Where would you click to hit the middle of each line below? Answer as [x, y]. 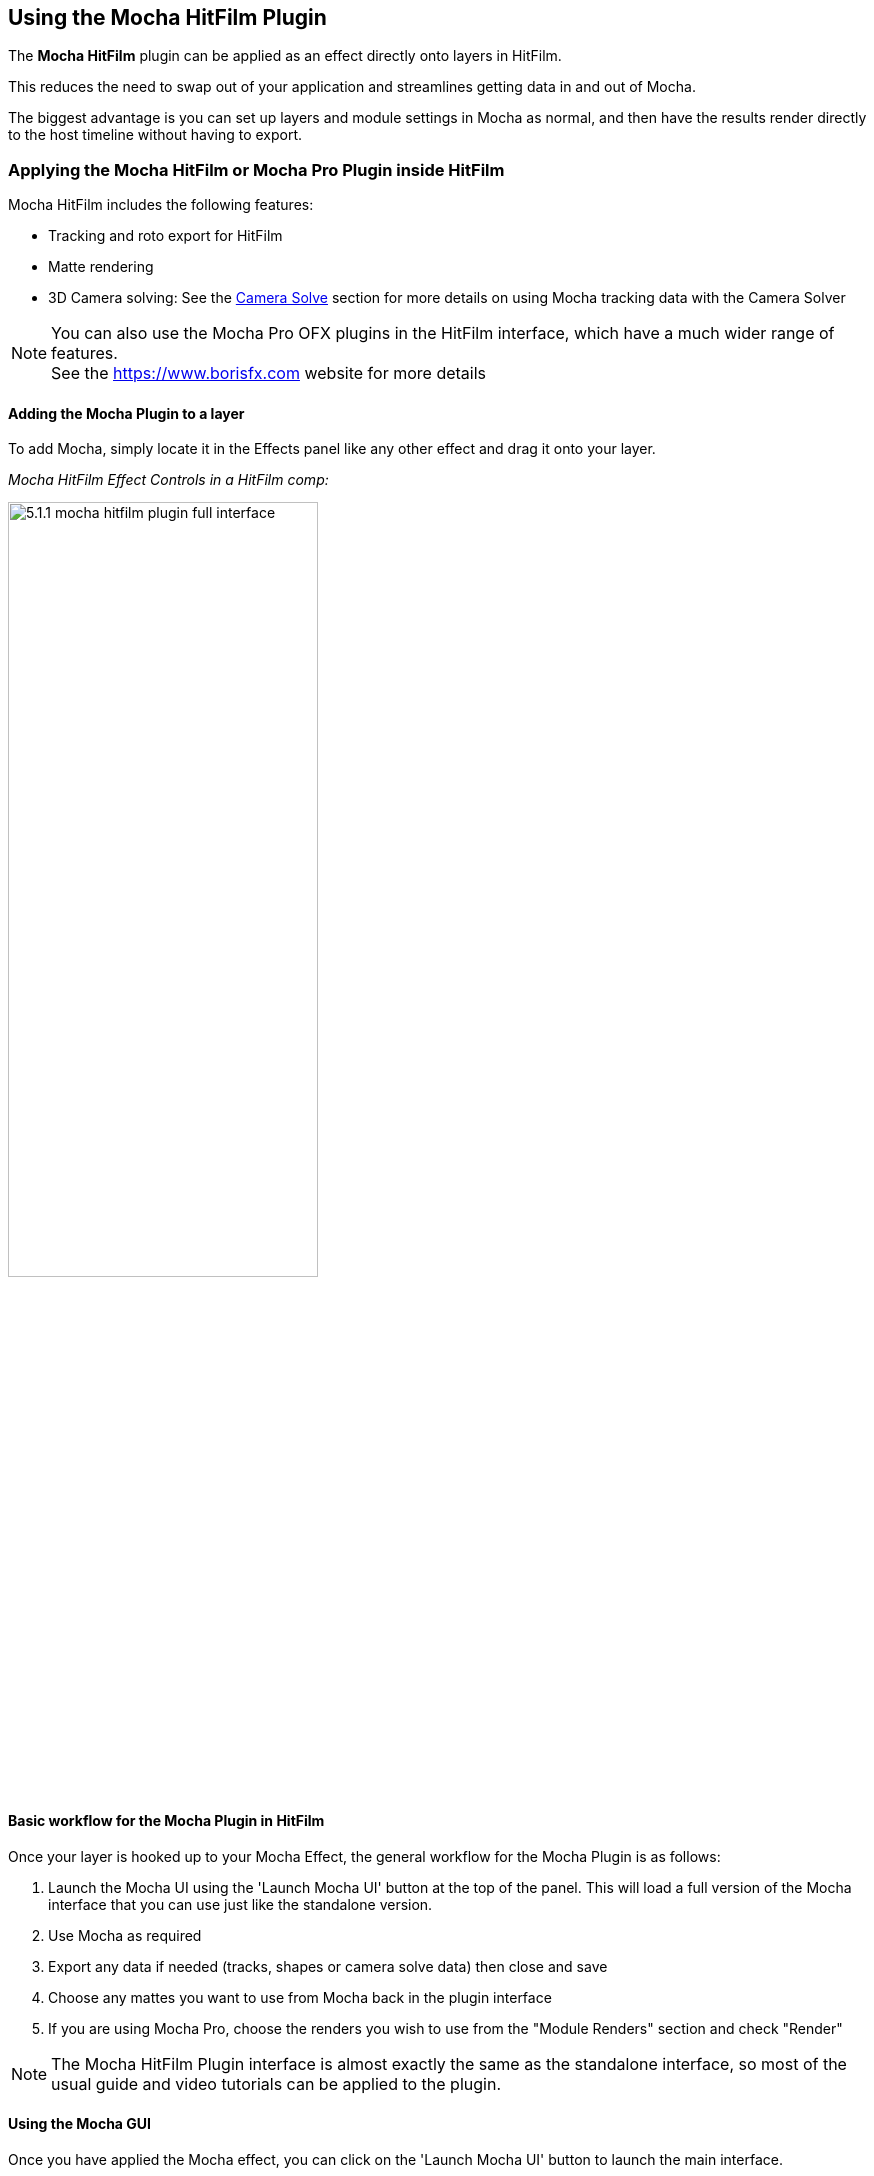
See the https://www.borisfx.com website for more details [268, 373]
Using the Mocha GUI [80, 2124]
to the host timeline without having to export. [155, 135]
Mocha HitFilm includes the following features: [161, 205]
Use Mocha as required [125, 1935]
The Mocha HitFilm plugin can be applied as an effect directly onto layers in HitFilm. [285, 56]
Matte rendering [101, 267]
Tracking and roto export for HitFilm [165, 236]
